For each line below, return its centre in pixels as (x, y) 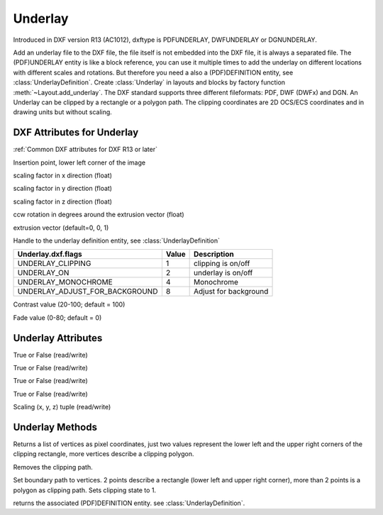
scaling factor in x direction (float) (63, 175)
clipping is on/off (222, 264)
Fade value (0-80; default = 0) (57, 317)
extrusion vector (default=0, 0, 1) (61, 228)
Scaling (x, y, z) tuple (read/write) (62, 407)
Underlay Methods (55, 427)
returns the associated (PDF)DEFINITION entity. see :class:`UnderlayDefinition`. (129, 503)
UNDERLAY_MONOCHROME (65, 282)
